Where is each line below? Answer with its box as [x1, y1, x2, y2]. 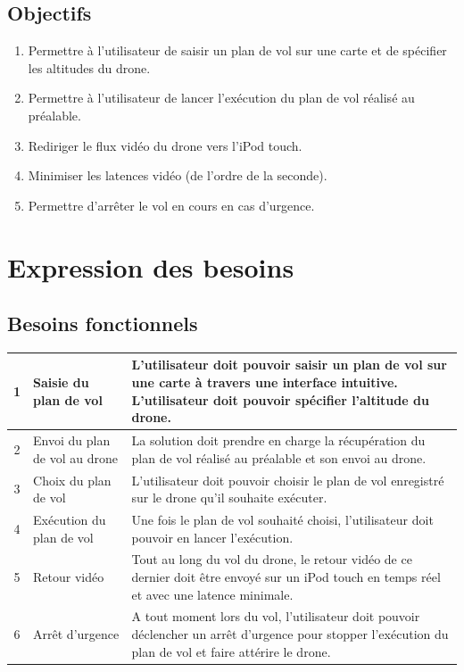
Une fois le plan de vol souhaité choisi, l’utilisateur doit [131, 510, 434, 528]
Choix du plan [33, 470, 112, 489]
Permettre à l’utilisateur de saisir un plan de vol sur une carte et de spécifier [28, 41, 447, 60]
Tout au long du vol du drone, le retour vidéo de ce [131, 550, 412, 568]
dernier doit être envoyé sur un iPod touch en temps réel [131, 567, 441, 585]
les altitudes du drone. [28, 58, 151, 77]
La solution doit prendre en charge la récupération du [131, 431, 426, 450]
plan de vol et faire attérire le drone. [131, 642, 331, 660]
